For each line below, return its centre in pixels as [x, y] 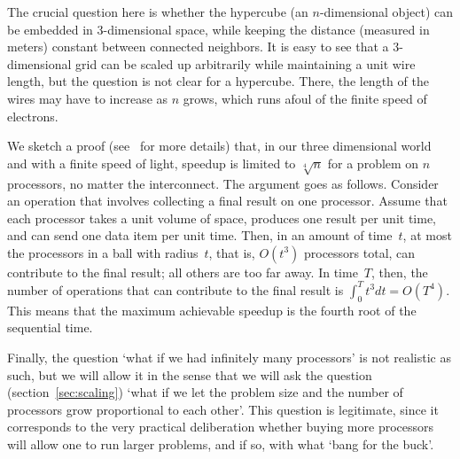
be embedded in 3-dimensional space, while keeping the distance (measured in [218, 29]
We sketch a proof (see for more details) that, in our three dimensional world [219, 146]
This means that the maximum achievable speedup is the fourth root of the [212, 310]
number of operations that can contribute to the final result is [175, 289]
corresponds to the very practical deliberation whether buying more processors [221, 427]
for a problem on [373, 163]
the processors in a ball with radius [103, 252]
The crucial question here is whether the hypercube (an [158, 12]
